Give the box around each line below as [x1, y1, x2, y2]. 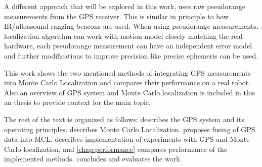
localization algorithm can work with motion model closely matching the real [4, 30, 243, 41]
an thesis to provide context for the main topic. [4, 97, 151, 107]
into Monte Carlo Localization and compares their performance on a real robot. [4, 77, 251, 88]
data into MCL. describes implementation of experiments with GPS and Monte [4, 134, 250, 144]
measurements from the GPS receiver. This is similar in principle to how [4, 11, 229, 21]
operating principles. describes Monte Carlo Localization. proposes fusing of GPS [4, 124, 255, 134]
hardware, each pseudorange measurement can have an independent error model [4, 40, 252, 51]
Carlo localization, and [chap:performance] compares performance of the [4, 143, 227, 154]
